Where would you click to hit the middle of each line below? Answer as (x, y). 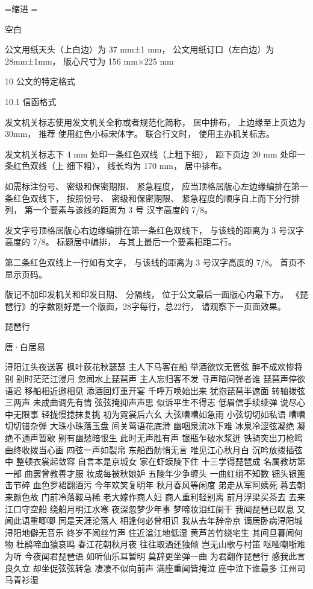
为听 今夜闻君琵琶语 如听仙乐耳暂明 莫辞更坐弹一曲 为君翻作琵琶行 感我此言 (155, 556)
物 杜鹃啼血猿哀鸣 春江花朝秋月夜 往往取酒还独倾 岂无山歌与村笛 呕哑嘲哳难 (155, 544)
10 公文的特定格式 (40, 81)
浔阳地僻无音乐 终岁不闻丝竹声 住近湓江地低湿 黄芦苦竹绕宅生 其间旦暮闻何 (154, 532)
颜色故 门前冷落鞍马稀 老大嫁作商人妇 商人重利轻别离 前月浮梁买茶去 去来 (159, 497)
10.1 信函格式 (31, 101)
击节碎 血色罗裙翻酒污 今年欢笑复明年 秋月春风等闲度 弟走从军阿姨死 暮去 (151, 485)
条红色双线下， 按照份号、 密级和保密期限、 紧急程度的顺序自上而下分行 (148, 198)
